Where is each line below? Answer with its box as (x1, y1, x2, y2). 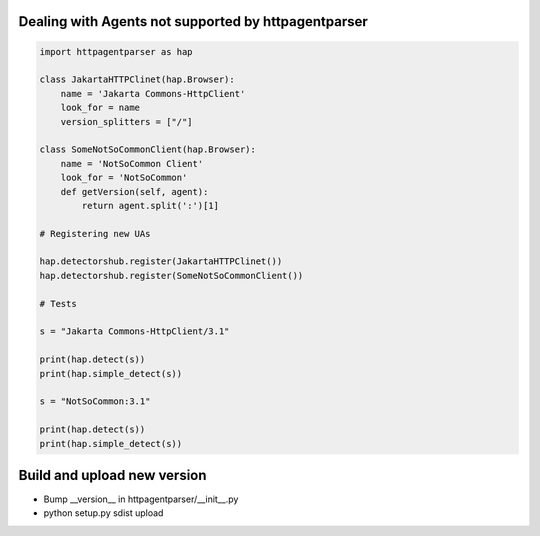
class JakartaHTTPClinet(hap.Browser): (39, 74, 235, 85)
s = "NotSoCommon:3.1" (39, 396, 151, 407)
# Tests (39, 298, 77, 309)
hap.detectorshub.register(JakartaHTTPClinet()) (39, 256, 283, 267)
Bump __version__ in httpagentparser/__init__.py (43, 493, 239, 505)
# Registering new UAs (39, 228, 151, 239)
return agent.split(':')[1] (81, 200, 220, 211)
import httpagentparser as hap (39, 46, 194, 57)
